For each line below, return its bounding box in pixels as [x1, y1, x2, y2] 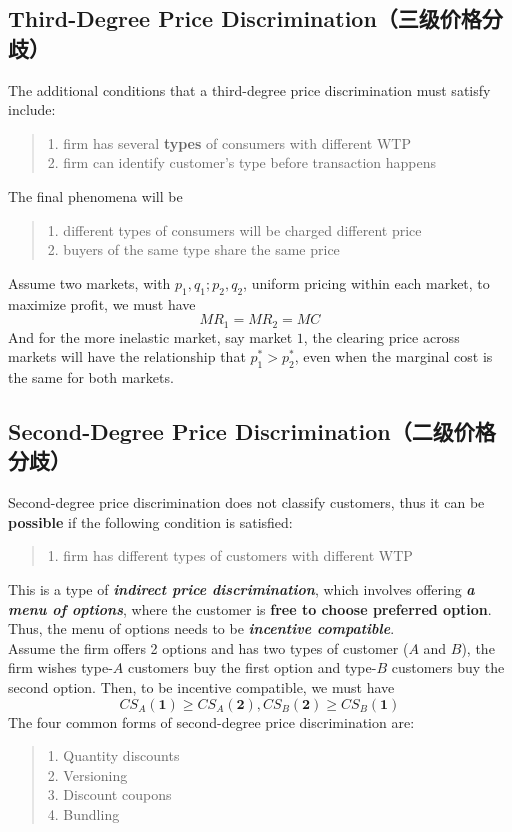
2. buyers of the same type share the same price [47, 239, 340, 260]
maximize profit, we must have [8, 293, 196, 314]
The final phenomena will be [8, 185, 183, 206]
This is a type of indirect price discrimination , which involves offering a [8, 578, 475, 599]
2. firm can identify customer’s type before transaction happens [47, 152, 437, 173]
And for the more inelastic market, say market [8, 326, 293, 347]
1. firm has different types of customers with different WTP [47, 545, 413, 566]
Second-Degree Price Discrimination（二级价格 [8, 415, 496, 446]
